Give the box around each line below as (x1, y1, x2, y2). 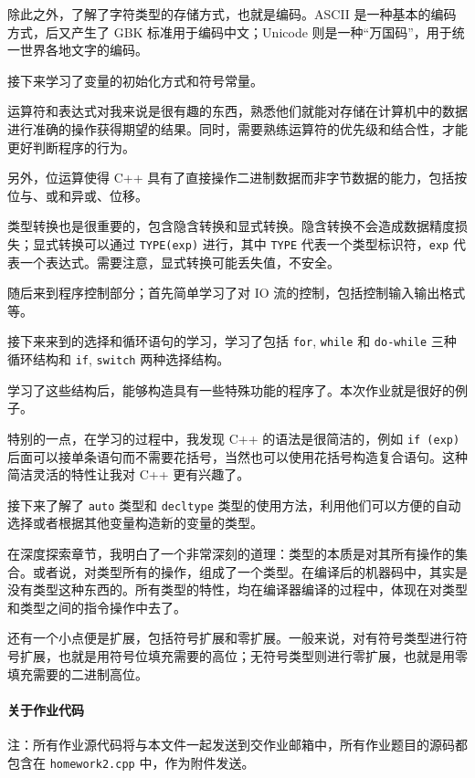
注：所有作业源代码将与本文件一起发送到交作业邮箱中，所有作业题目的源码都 (7, 734, 468, 753)
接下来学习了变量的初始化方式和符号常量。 (7, 70, 263, 89)
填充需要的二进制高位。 (7, 664, 148, 683)
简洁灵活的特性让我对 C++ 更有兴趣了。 (7, 465, 250, 484)
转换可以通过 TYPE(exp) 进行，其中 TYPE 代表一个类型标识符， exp (58, 234, 449, 253)
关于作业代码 (7, 699, 84, 719)
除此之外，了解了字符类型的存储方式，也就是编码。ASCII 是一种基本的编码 (7, 5, 457, 23)
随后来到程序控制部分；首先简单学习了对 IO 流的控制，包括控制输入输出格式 (7, 283, 466, 302)
